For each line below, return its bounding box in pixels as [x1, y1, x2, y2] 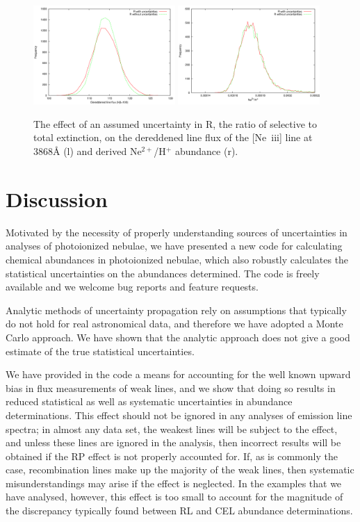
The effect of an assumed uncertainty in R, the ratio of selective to [33, 116, 318, 131]
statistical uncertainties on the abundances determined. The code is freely [6, 266, 320, 280]
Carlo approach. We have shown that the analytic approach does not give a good [6, 329, 350, 344]
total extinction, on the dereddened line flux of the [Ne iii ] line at [33, 130, 313, 145]
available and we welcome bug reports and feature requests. [6, 279, 259, 294]
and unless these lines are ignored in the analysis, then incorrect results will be [6, 435, 341, 450]
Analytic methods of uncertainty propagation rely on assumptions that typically [6, 302, 347, 317]
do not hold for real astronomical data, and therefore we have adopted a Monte [6, 316, 343, 331]
